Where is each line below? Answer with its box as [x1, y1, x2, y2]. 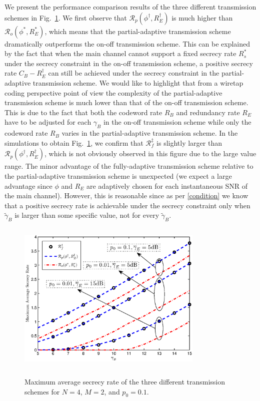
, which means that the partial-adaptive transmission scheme [44, 26, 231, 36]
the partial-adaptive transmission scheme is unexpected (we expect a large [4, 170, 232, 181]
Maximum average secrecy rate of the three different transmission [24, 376, 225, 387]
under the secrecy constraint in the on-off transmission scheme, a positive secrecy [4, 58, 253, 68]
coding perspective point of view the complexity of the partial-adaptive [4, 87, 222, 98]
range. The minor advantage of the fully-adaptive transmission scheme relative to [4, 161, 253, 171]
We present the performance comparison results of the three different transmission [4, 2, 256, 12]
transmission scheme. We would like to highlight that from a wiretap [32, 77, 243, 88]
